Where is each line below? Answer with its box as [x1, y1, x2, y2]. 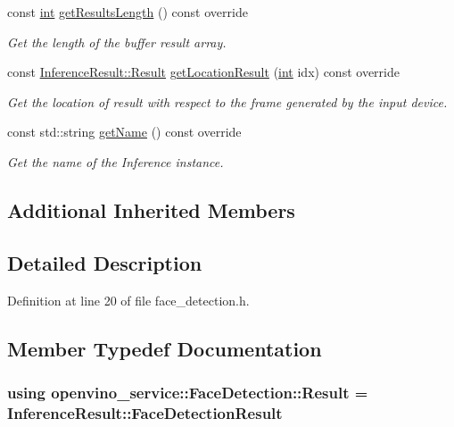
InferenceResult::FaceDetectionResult [7, 401, 283, 423]
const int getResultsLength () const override [7, 3, 248, 21]
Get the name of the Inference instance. [7, 152, 224, 171]
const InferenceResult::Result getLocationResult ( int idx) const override [7, 63, 400, 81]
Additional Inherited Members [7, 196, 295, 223]
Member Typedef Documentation [7, 334, 322, 362]
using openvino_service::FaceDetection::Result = [7, 381, 368, 403]
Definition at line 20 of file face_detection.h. [7, 290, 250, 309]
